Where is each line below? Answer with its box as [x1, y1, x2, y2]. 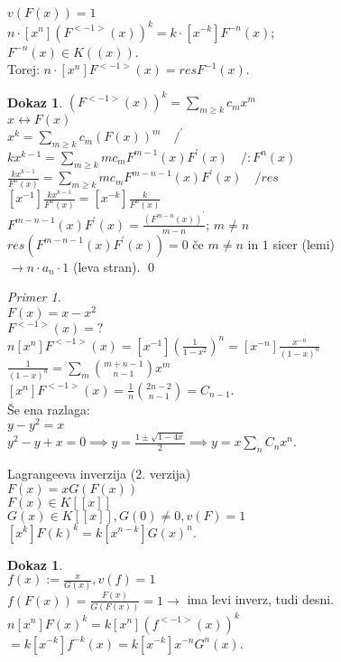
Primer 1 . [7, 287, 61, 306]
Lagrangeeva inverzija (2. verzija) [7, 463, 191, 482]
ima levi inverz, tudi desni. [187, 590, 335, 609]
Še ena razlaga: [7, 399, 90, 418]
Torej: [7, 60, 40, 79]
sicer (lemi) [272, 234, 336, 253]
